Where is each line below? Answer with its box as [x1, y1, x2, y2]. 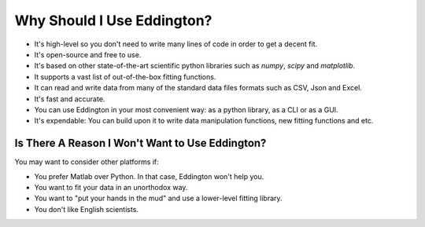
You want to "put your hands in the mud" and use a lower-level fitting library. [34, 193, 283, 203]
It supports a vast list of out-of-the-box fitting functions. [34, 71, 216, 82]
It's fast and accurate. [34, 94, 105, 104]
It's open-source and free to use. [34, 49, 142, 59]
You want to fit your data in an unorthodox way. [34, 182, 188, 192]
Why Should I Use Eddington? [14, 12, 213, 29]
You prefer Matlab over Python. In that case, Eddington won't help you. [34, 171, 264, 181]
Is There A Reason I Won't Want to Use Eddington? [14, 137, 267, 150]
